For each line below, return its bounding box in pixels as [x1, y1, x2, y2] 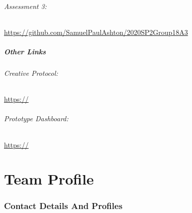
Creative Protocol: [4, 67, 58, 78]
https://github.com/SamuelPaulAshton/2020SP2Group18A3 [4, 26, 188, 37]
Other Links [4, 46, 46, 56]
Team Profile [4, 169, 94, 189]
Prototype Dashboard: [4, 113, 69, 124]
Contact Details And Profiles [4, 200, 123, 212]
